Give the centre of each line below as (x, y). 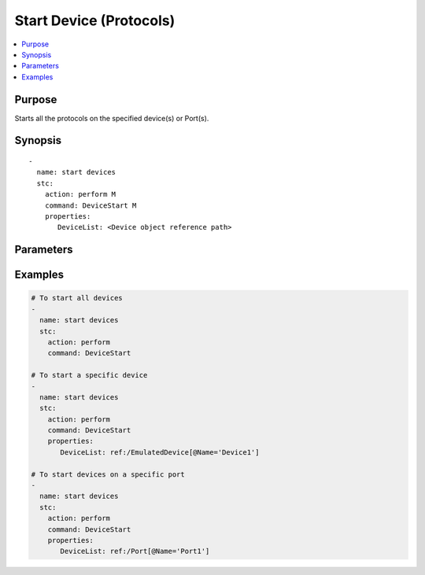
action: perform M (80, 194)
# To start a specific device (89, 375)
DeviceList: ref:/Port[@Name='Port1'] (135, 551)
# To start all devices (77, 298)
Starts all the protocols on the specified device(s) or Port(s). (112, 118)
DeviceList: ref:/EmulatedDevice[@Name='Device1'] (160, 452)
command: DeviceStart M (91, 205)
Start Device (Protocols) (95, 20)
